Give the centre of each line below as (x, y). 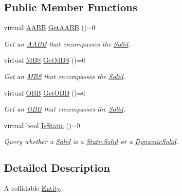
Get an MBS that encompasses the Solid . (65, 76)
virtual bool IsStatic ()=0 (42, 125)
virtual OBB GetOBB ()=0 (45, 92)
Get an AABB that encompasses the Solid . (67, 43)
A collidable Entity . (33, 188)
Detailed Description (57, 168)
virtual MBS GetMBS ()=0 (45, 60)
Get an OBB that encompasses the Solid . (65, 109)
